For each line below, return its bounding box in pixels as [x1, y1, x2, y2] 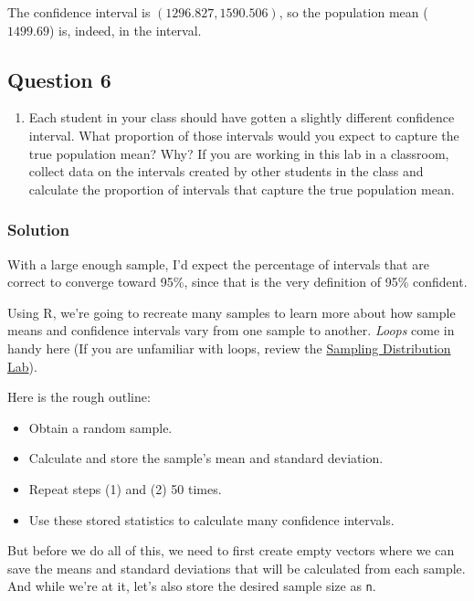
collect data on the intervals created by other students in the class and [28, 162, 424, 181]
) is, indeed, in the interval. [48, 20, 202, 39]
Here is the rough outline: [7, 387, 151, 406]
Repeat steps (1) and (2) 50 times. [28, 479, 222, 498]
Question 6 [7, 65, 111, 93]
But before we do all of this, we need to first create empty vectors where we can [7, 541, 455, 560]
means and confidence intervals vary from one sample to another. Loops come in [7, 321, 455, 340]
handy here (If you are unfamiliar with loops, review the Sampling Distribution [7, 338, 451, 357]
